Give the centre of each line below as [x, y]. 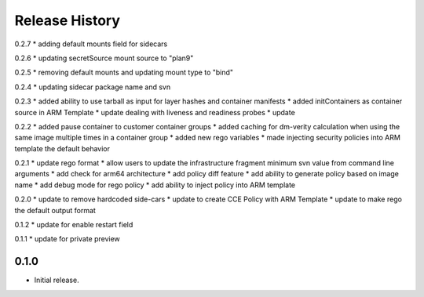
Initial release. [57, 280]
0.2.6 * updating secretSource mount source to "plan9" [104, 58]
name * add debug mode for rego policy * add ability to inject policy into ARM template [155, 185]
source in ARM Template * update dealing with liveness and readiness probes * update [155, 112]
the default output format [55, 210]
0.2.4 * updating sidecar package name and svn [93, 87]
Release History [68, 20]
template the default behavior [62, 148]
